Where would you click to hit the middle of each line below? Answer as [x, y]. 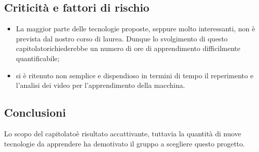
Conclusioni [35, 112]
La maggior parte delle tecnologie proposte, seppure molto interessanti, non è [136, 29]
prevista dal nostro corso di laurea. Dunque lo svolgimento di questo [122, 38]
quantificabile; [38, 58]
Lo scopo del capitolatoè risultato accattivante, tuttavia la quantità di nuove [123, 133]
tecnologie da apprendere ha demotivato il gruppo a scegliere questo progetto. [124, 143]
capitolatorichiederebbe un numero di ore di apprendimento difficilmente [128, 48]
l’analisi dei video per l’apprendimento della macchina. [100, 85]
